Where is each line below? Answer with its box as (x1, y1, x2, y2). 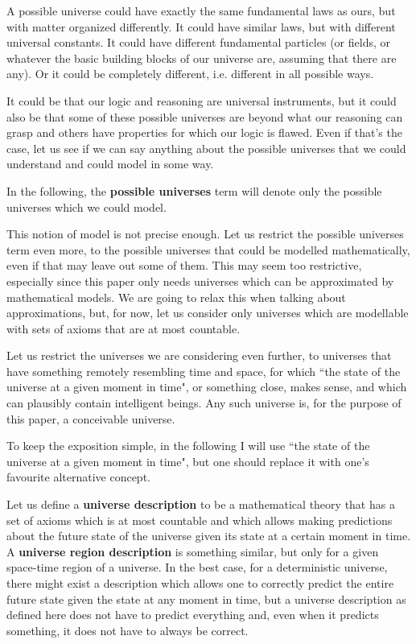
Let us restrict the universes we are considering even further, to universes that (6, 347, 392, 364)
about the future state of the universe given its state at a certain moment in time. (6, 527, 411, 544)
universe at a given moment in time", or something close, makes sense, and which (6, 378, 407, 395)
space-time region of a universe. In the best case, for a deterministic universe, (6, 559, 388, 576)
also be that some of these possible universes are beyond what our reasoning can (6, 108, 403, 125)
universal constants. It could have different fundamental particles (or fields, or (6, 34, 390, 51)
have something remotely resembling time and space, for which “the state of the (6, 362, 401, 379)
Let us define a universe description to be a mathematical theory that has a (6, 496, 395, 513)
